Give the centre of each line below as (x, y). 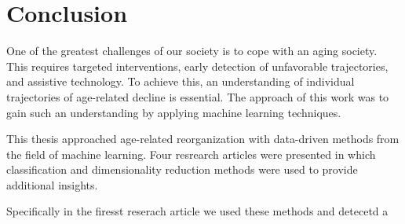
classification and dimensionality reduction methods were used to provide (182, 169)
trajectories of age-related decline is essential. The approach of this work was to (198, 96)
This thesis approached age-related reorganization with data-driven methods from (203, 139)
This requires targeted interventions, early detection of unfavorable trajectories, (197, 66)
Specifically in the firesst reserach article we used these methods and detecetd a (197, 211)
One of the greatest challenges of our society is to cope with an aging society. (192, 51)
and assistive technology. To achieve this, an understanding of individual (181, 81)
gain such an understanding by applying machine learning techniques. (174, 112)
